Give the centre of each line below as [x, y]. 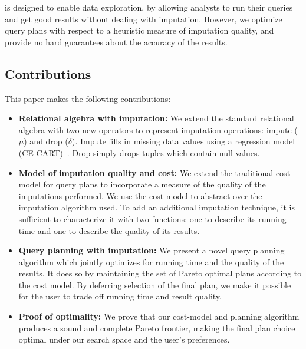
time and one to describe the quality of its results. [109, 230]
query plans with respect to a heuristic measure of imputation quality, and [139, 30]
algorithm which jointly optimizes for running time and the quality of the [151, 261]
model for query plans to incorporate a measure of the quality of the [142, 184]
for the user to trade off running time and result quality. [120, 296]
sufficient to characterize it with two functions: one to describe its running [152, 218]
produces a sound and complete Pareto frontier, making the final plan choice [157, 327]
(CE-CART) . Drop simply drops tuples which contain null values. [139, 152]
